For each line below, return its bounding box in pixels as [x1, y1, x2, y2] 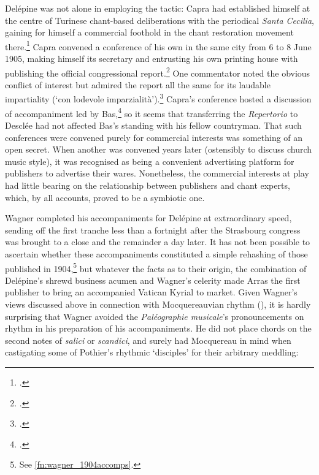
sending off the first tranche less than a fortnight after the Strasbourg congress [5, 223, 301, 236]
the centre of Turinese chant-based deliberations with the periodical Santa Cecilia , [5, 13, 314, 26]
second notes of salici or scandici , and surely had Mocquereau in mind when [5, 333, 291, 346]
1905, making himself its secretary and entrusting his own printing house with [5, 52, 298, 65]
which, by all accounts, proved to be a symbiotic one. [5, 191, 205, 203]
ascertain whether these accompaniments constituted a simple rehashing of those [5, 247, 308, 260]
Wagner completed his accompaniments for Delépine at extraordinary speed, [5, 211, 292, 224]
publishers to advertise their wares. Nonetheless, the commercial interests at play [5, 167, 309, 180]
